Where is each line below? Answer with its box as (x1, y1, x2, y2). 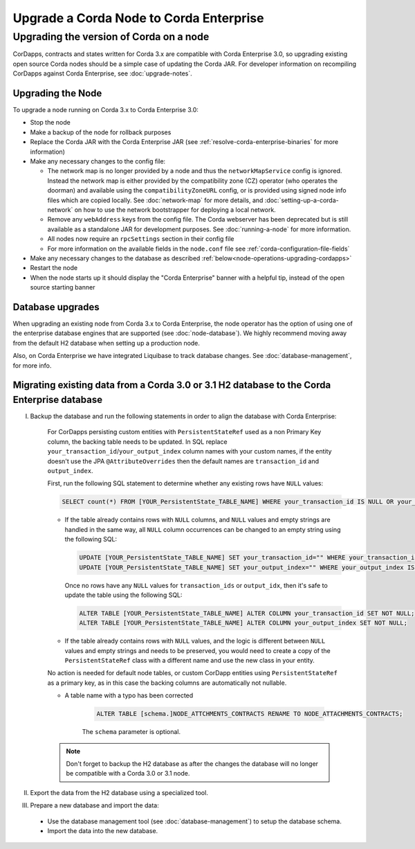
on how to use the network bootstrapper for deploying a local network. (74, 205, 276, 214)
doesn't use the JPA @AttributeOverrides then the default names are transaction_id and (47, 457, 320, 465)
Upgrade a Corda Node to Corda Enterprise (12, 10, 264, 26)
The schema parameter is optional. (82, 728, 181, 736)
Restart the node (30, 264, 78, 272)
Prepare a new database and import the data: (30, 801, 159, 810)
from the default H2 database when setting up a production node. (12, 339, 201, 347)
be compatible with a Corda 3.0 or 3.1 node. (66, 769, 190, 778)
